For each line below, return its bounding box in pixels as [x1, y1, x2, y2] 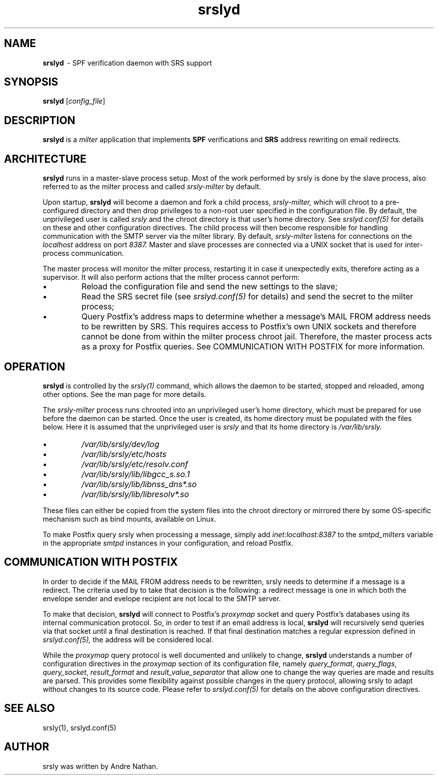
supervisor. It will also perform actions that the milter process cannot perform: [42, 273, 300, 282]
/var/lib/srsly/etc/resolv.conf [81, 459, 188, 469]
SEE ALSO [4, 702, 55, 715]
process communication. [42, 249, 124, 258]
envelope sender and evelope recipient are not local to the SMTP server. [42, 594, 281, 603]
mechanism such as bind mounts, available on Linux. [42, 514, 216, 523]
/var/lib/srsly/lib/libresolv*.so [81, 489, 189, 499]
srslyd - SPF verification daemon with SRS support [42, 58, 212, 67]
